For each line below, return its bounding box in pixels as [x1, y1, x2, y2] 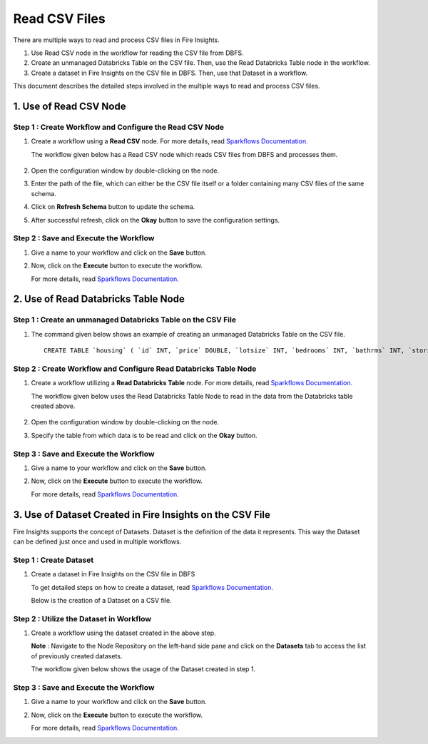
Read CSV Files [13, 11, 106, 26]
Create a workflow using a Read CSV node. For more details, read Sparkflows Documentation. [31, 137, 308, 146]
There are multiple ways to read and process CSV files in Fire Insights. [13, 36, 220, 44]
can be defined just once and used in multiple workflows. [13, 537, 182, 546]
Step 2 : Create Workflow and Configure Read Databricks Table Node [13, 364, 257, 374]
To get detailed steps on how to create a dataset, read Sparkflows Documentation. [31, 583, 274, 591]
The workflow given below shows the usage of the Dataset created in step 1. [31, 665, 256, 673]
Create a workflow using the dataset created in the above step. [31, 628, 217, 638]
